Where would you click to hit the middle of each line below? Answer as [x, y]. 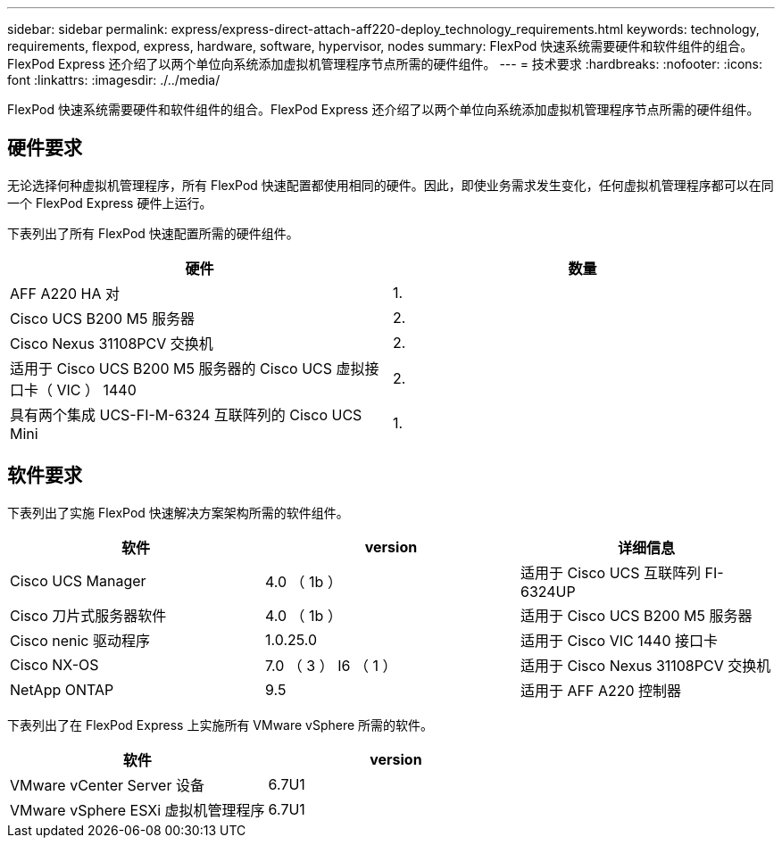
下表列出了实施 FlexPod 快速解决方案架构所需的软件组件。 [178, 512]
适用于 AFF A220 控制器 [601, 690]
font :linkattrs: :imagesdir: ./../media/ [114, 80]
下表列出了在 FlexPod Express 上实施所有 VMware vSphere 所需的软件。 [220, 725]
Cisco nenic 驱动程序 [80, 640]
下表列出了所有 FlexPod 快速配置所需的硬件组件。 [153, 233]
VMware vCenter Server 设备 [107, 785]
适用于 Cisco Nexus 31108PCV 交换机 [645, 665]
